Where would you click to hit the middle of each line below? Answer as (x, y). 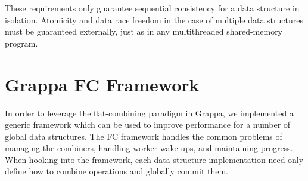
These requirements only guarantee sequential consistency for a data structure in (152, 8)
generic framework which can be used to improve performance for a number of (148, 125)
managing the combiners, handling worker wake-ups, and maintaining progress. (149, 148)
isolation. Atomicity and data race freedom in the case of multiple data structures (154, 19)
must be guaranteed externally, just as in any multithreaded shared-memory (144, 31)
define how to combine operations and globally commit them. (117, 171)
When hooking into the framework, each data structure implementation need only (154, 159)
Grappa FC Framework (102, 84)
